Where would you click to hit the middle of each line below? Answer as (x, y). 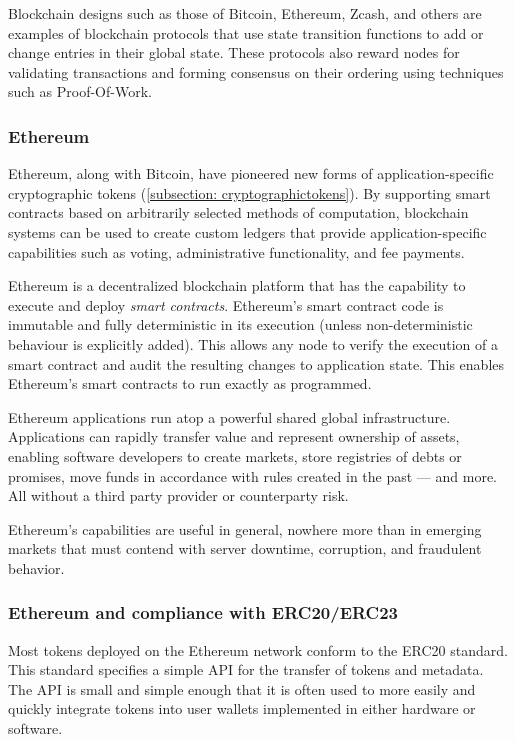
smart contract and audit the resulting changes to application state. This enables (256, 363)
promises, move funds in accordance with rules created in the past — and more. (252, 475)
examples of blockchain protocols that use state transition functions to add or (246, 32)
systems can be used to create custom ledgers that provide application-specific (247, 231)
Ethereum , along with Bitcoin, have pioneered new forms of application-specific (251, 173)
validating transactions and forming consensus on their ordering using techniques (256, 71)
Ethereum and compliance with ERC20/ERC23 (203, 612)
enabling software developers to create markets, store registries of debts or (235, 455)
